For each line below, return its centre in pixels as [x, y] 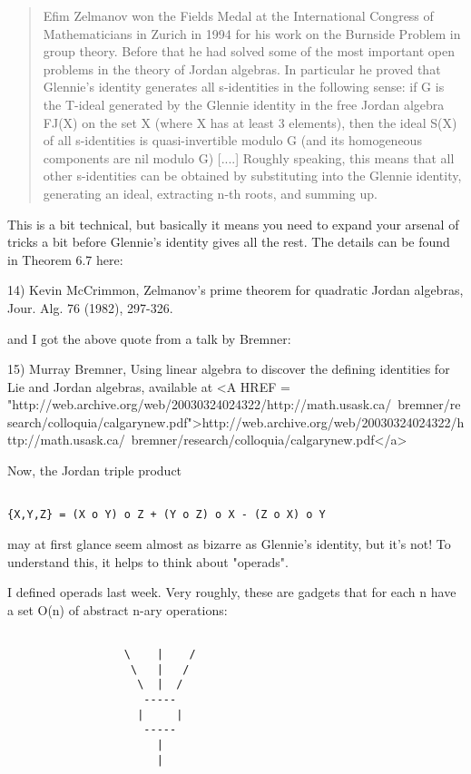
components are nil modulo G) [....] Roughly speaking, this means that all [249, 157]
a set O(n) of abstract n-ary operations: [118, 609]
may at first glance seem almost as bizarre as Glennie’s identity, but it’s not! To [229, 543]
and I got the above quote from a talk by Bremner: [149, 338]
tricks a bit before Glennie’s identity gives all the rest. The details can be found [229, 242]
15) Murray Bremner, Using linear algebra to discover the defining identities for [229, 369]
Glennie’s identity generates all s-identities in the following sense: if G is [244, 87]
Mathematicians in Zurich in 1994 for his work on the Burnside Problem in [252, 33]
